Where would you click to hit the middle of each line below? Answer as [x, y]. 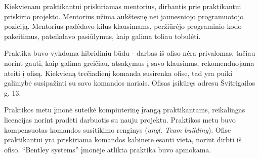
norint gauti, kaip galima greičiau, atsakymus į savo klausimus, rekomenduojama [129, 63]
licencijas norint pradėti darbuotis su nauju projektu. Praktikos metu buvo [120, 119]
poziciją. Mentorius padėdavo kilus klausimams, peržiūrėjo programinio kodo [123, 26]
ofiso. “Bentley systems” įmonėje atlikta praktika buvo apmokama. [108, 149]
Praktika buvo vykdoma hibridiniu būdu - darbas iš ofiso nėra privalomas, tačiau [130, 53]
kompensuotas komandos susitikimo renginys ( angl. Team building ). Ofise [118, 129]
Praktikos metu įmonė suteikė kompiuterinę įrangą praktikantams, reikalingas [125, 110]
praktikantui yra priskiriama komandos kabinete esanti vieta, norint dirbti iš [123, 140]
